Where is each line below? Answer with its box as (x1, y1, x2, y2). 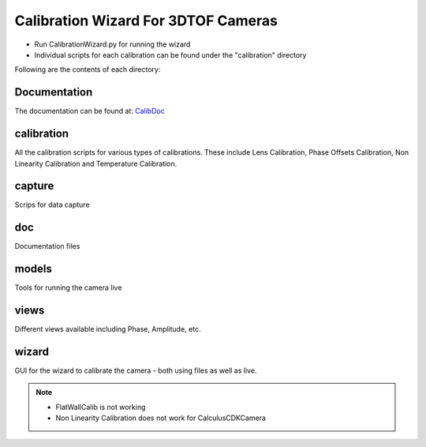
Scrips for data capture (14, 200, 90, 209)
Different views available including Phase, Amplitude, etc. (14, 325, 201, 334)
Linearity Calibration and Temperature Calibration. (14, 159, 177, 168)
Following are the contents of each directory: (14, 65, 161, 74)
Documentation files (14, 242, 80, 251)
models (14, 262, 53, 276)
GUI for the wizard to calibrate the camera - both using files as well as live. (14, 366, 257, 375)
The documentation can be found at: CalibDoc (14, 107, 165, 116)
